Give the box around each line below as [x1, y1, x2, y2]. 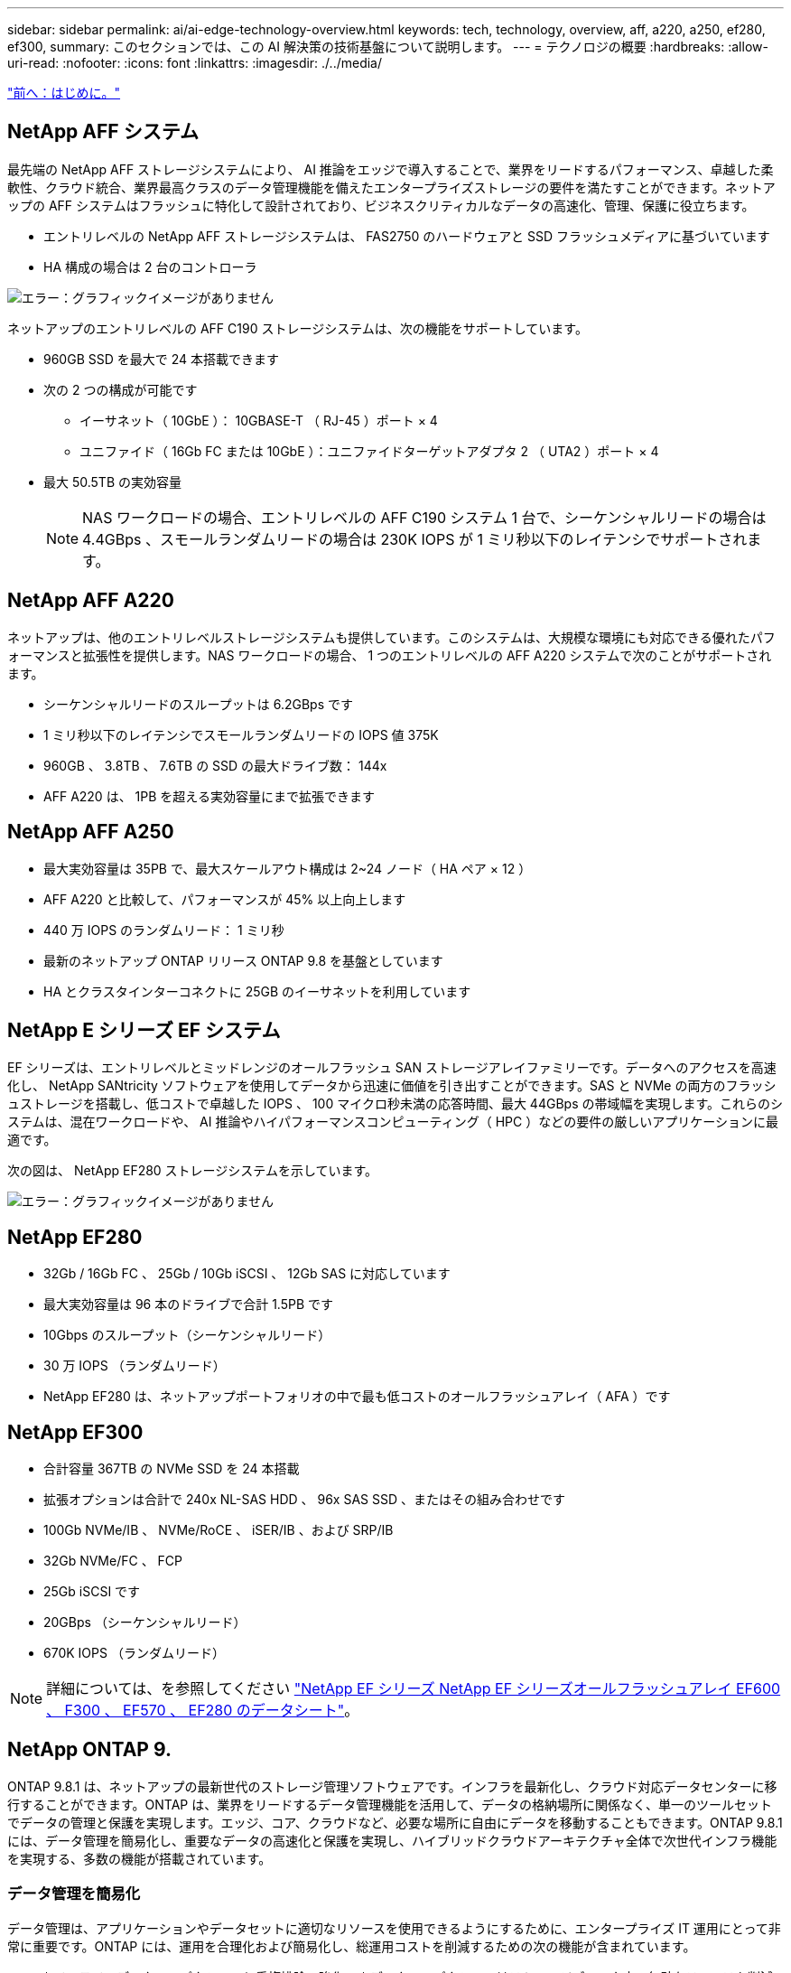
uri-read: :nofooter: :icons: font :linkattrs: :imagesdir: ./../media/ [7, 55, 383, 70]
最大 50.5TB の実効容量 [43, 473, 181, 490]
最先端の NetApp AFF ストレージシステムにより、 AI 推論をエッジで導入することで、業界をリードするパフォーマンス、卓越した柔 [7, 161, 774, 177]
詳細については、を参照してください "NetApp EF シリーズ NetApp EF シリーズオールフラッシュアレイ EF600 [46, 1679, 781, 1698]
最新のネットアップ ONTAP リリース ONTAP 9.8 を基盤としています [43, 952, 443, 968]
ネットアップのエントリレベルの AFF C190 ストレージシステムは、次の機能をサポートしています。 [7, 320, 588, 336]
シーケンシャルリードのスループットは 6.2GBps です [43, 696, 353, 712]
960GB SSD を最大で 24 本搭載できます [43, 351, 279, 367]
